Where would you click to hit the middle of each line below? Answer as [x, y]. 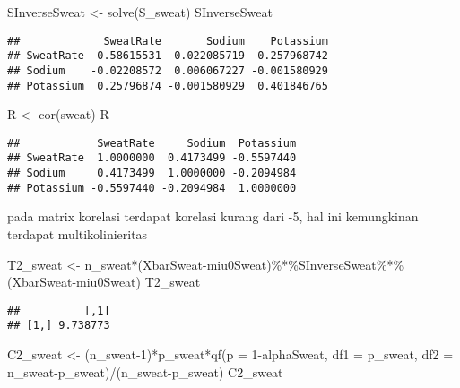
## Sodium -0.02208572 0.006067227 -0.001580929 [168, 70]
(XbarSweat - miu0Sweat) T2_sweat [104, 282]
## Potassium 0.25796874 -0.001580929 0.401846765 [168, 86]
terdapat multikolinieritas [78, 234]
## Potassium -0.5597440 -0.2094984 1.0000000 [152, 188]
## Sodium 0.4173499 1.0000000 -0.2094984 [152, 173]
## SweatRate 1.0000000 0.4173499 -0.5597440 [152, 158]
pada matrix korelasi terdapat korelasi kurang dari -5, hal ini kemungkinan [213, 216]
